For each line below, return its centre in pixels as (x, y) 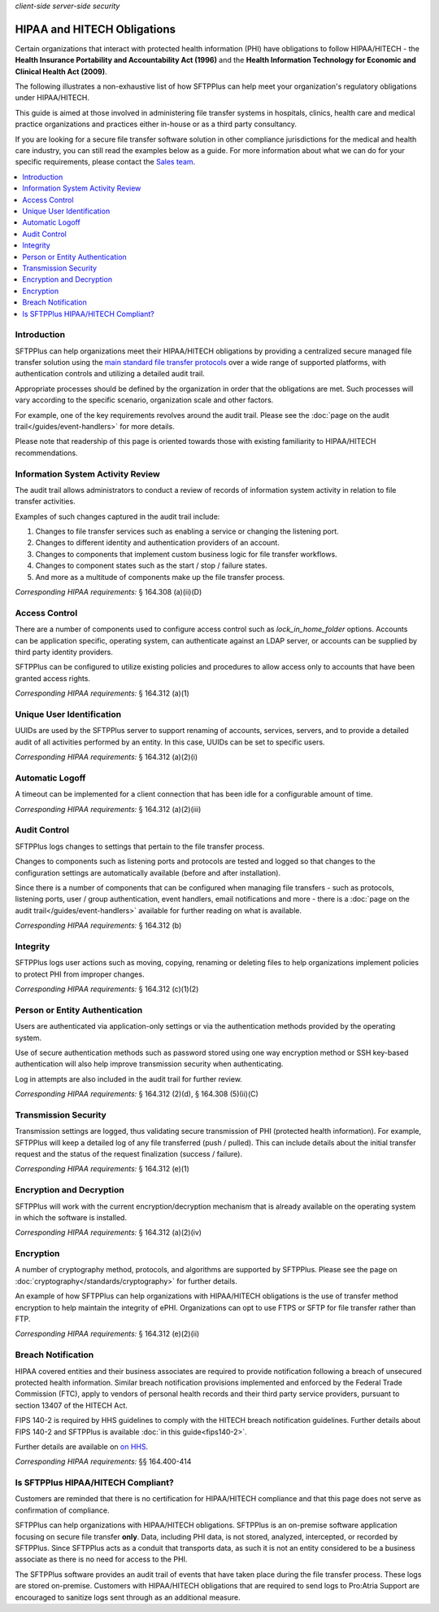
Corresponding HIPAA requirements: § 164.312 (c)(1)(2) (107, 989)
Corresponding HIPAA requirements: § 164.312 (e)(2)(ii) (107, 1334)
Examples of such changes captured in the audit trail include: (117, 516)
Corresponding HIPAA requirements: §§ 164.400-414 (103, 1461)
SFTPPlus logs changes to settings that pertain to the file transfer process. (140, 846)
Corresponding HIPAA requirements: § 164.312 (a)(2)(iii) (108, 809)
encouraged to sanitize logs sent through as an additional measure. (128, 1597)
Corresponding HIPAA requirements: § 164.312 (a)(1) (102, 693)
